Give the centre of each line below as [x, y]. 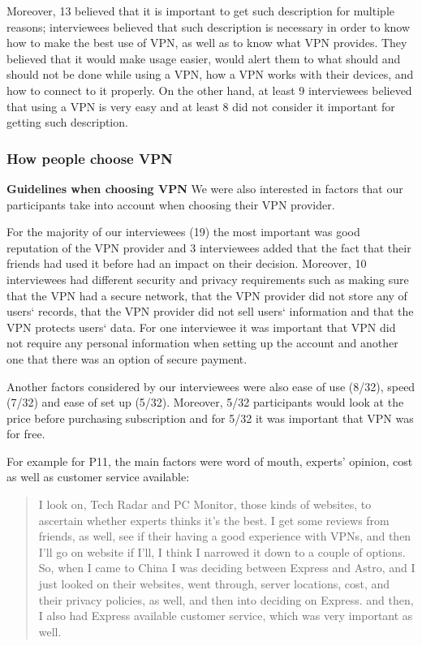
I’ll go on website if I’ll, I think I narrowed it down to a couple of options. [222, 551]
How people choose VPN [90, 158]
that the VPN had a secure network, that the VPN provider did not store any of [207, 295]
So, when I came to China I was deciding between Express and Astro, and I [227, 568]
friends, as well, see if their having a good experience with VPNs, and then [225, 536]
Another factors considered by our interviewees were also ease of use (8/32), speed [211, 386]
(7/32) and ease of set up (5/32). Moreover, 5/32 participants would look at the [205, 402]
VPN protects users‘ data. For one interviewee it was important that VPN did [201, 327]
